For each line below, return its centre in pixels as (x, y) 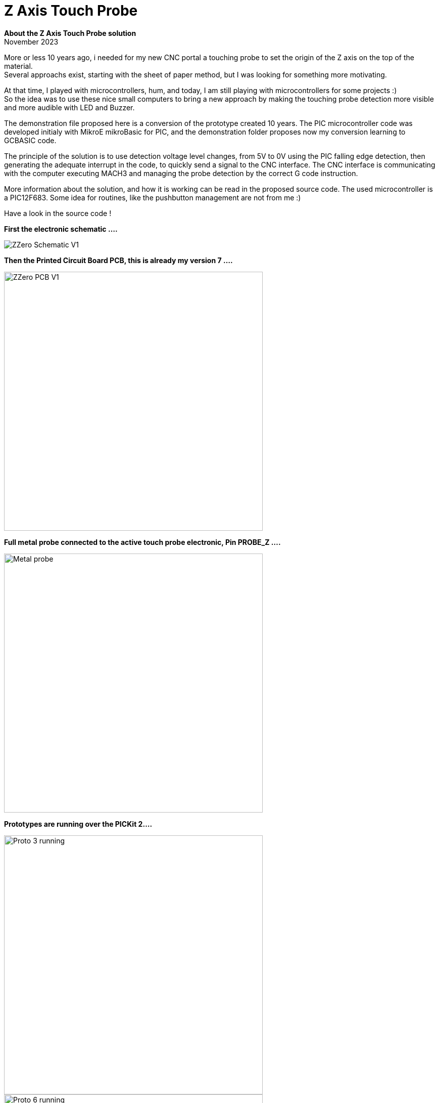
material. (18, 66)
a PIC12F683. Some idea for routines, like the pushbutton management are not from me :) (153, 197)
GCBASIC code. (30, 140)
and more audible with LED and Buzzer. (69, 107)
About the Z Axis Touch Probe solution (70, 33)
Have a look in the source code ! (58, 213)
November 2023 (31, 41)
